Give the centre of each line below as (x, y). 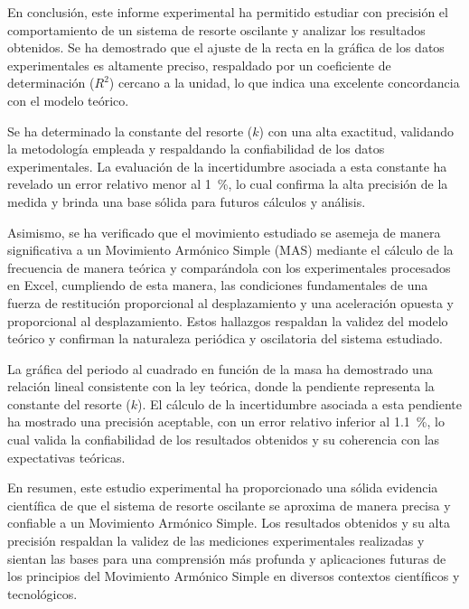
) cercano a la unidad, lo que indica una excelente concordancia (284, 83)
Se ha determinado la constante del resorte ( (130, 131)
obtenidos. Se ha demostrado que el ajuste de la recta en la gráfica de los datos (226, 47)
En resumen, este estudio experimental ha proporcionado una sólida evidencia (223, 487)
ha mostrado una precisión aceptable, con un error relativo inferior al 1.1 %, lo (226, 422)
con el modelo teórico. (68, 100)
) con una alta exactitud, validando (356, 131)
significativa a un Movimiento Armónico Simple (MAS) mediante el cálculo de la (230, 250)
